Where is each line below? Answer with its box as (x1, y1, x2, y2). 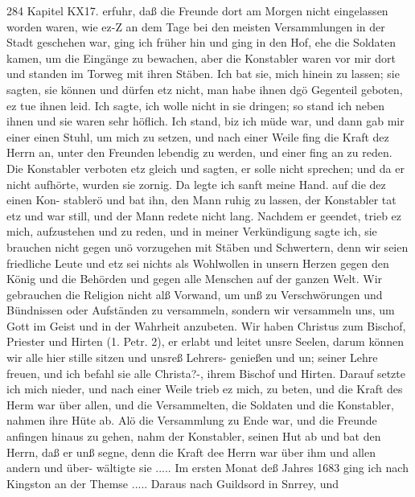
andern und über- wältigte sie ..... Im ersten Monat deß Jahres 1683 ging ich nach (6, 459, 409, 476)
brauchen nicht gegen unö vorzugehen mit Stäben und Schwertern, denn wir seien (6, 238, 409, 255)
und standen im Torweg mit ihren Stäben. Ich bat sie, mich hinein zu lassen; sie (6, 65, 400, 82)
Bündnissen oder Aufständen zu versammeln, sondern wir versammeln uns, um (6, 302, 395, 318)
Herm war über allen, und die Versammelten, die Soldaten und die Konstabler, (6, 396, 394, 413)
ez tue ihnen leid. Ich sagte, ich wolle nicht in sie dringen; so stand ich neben (6, 97, 385, 113)
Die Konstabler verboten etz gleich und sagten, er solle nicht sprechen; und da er (6, 159, 405, 176)
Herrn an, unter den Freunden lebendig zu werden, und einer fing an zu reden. (6, 144, 392, 161)
